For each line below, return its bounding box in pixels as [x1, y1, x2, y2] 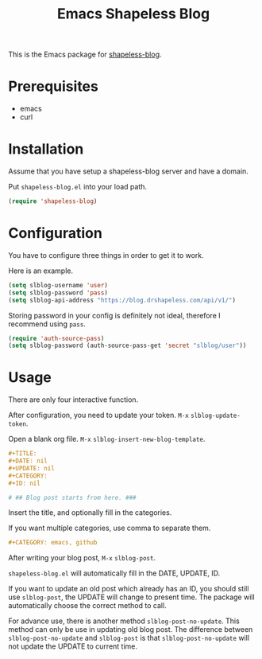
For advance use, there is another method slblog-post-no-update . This [8, 616, 240, 626]
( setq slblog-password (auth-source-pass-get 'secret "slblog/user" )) [8, 341, 247, 350]
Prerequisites [8, 77, 99, 96]
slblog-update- [190, 411, 241, 420]
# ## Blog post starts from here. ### [8, 493, 137, 501]
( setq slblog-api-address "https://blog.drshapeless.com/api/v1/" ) [8, 296, 237, 304]
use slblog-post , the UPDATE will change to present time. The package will [8, 592, 256, 602]
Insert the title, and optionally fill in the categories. [8, 508, 172, 517]
